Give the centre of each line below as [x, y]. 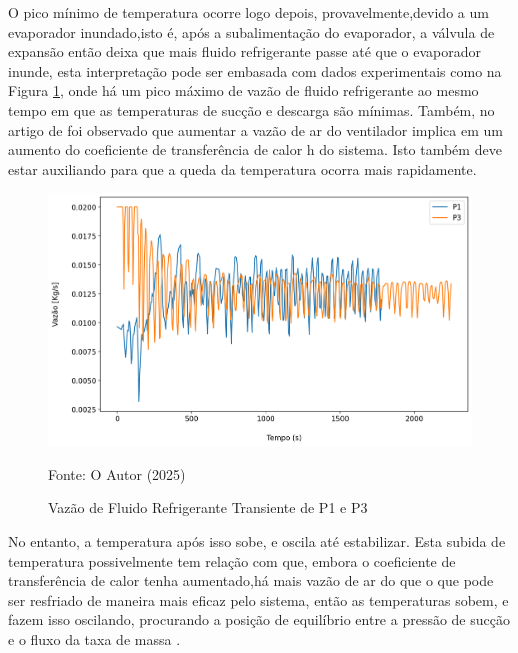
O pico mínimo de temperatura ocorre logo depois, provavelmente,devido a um [248, 12]
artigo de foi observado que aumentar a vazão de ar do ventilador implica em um [255, 129]
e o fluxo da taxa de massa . [94, 638]
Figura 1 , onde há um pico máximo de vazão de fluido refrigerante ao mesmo [243, 90]
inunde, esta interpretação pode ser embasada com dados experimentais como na [255, 70]
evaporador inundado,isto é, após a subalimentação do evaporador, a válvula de [251, 31]
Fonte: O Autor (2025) [117, 473]
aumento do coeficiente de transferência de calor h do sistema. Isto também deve [255, 149]
